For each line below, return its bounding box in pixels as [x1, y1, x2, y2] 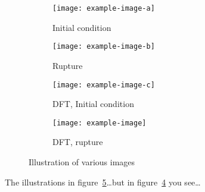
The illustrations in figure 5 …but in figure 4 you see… [5, 175, 201, 188]
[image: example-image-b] [52, 42, 155, 51]
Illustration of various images [29, 156, 135, 168]
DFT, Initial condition [52, 97, 134, 110]
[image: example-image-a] [52, 4, 155, 12]
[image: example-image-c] [52, 80, 155, 89]
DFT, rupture [52, 136, 103, 148]
